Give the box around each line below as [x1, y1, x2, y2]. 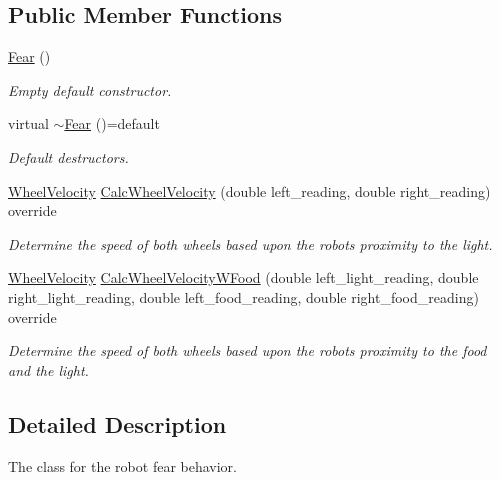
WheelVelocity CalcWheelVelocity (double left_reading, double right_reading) [8, 180, 491, 201]
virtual [8, 113, 49, 134]
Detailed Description [8, 408, 227, 439]
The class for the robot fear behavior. [8, 455, 237, 476]
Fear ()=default [64, 113, 160, 134]
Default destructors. [8, 146, 129, 167]
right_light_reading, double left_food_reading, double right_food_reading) [8, 286, 479, 307]
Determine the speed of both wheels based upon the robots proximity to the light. [8, 233, 493, 254]
